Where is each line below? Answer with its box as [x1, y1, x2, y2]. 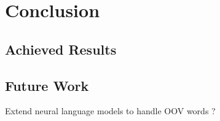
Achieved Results [5, 39, 117, 58]
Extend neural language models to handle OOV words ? [5, 104, 216, 117]
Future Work [5, 76, 89, 95]
